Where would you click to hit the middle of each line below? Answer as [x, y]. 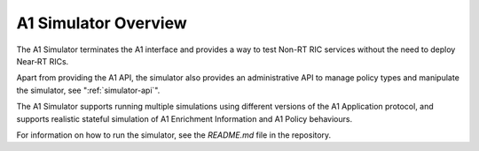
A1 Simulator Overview [102, 23]
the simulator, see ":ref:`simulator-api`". [88, 90]
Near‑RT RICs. [43, 61]
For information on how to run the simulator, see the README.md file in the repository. [174, 135]
